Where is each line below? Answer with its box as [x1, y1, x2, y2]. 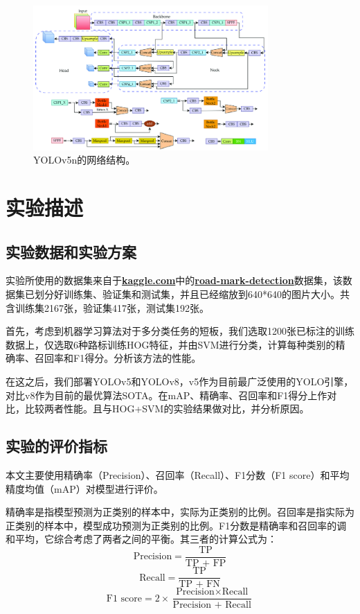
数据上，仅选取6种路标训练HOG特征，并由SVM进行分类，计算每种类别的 [6, 337, 336, 351]
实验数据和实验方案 [6, 240, 136, 262]
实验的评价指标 [6, 435, 107, 457]
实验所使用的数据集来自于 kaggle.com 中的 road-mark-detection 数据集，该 [6, 273, 343, 288]
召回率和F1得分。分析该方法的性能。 [34, 351, 201, 365]
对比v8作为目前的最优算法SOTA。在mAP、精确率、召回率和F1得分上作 [6, 387, 327, 402]
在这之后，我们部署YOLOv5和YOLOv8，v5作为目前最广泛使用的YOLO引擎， [6, 374, 354, 389]
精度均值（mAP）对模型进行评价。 [6, 481, 163, 495]
